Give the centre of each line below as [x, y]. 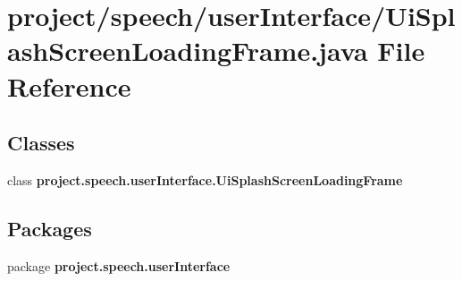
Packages [50, 228]
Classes [41, 143]
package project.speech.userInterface [119, 265]
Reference [69, 85]
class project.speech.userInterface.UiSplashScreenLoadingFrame [205, 179]
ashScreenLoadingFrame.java [188, 51]
